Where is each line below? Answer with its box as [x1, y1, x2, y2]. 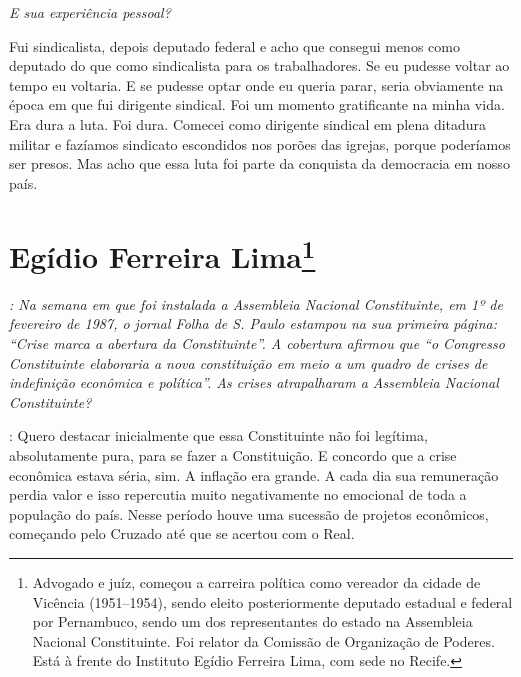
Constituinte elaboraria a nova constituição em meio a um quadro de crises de [9, 352, 488, 373]
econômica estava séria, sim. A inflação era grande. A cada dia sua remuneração [9, 464, 499, 485]
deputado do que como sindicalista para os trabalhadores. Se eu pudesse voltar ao [9, 55, 510, 76]
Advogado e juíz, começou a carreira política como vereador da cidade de [32, 571, 481, 592]
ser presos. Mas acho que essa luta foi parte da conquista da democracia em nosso [9, 153, 510, 174]
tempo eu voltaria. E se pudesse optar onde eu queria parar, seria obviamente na [9, 74, 504, 95]
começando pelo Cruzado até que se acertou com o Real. [9, 523, 355, 544]
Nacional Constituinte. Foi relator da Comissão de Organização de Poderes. [32, 630, 495, 651]
